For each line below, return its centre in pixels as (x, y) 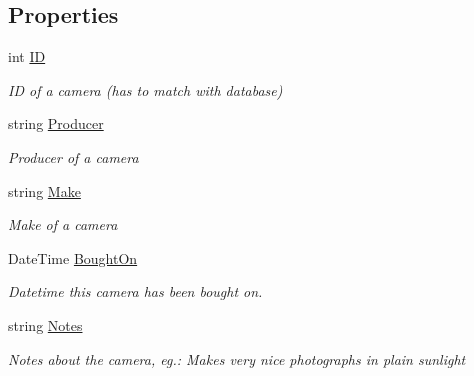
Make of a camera (63, 224)
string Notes (45, 324)
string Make (44, 190)
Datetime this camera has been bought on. (135, 291)
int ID (27, 56)
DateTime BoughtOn (73, 257)
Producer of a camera (73, 156)
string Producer (56, 123)
